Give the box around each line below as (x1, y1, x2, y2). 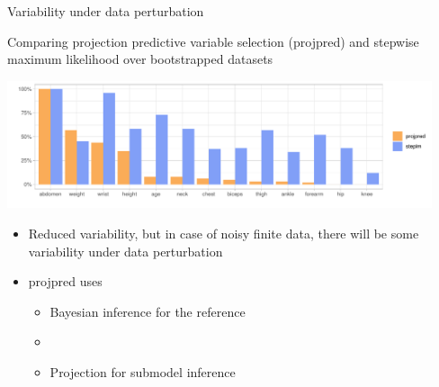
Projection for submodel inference (49, 362, 236, 381)
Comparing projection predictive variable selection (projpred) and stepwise (7, 31, 419, 50)
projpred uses (28, 272, 103, 291)
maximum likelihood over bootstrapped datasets (7, 49, 273, 68)
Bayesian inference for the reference (49, 301, 246, 320)
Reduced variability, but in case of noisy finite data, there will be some (28, 224, 419, 242)
